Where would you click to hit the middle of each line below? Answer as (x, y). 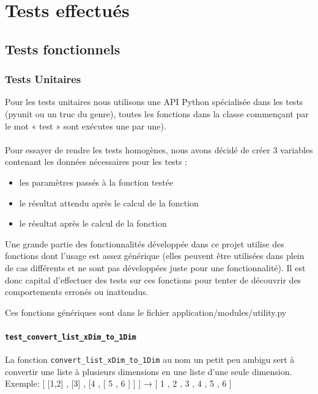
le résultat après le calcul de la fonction (93, 223)
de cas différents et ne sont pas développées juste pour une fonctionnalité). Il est (155, 267)
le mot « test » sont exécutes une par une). (86, 126)
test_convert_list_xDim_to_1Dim (71, 337)
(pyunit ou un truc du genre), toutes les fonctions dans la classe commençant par (157, 113)
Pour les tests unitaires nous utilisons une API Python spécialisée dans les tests (154, 102)
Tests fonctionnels (63, 49)
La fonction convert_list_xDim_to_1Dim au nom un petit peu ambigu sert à (150, 359)
